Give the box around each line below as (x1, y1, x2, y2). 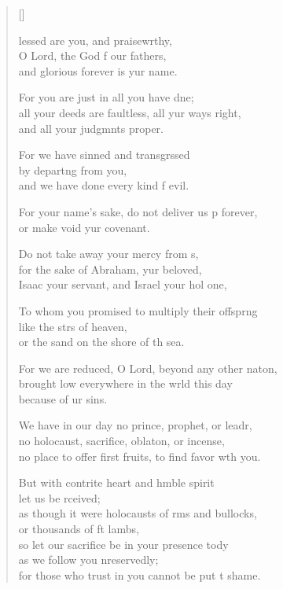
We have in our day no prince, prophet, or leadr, (18, 417, 252, 433)
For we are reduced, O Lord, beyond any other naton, (18, 359, 277, 376)
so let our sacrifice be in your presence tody (18, 536, 229, 552)
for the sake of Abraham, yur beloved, (18, 260, 202, 277)
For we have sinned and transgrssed (18, 146, 190, 163)
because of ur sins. (18, 390, 108, 407)
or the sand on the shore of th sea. (18, 333, 185, 350)
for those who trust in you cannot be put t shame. (18, 566, 261, 583)
